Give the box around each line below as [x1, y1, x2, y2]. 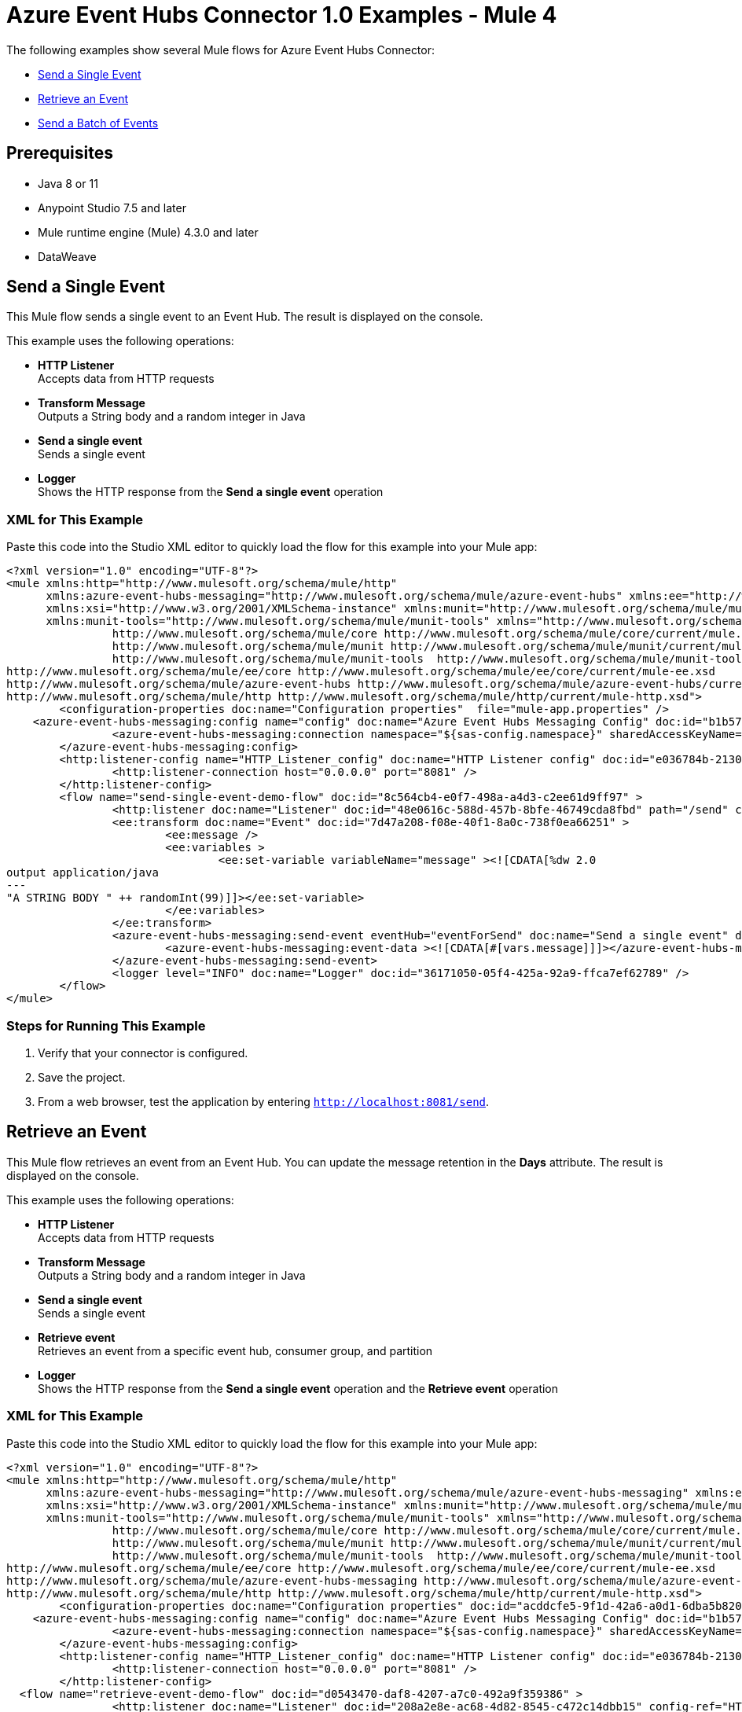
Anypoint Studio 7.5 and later [38, 200, 186, 215]
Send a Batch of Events [38, 116, 159, 130]
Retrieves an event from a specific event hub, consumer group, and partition [38, 1343, 433, 1357]
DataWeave [38, 249, 97, 263]
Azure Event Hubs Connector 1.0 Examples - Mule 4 [6, 2, 557, 28]
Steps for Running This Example [6, 1017, 206, 1034]
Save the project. [38, 1070, 126, 1084]
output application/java [6, 866, 159, 880]
